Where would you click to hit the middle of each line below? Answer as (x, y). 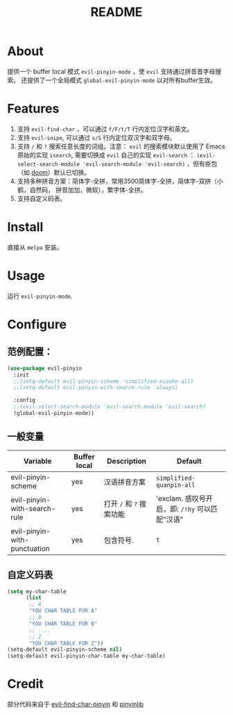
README (116, 12)
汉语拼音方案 (125, 482)
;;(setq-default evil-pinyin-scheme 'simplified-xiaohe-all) (104, 381)
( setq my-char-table (37, 591)
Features (33, 109)
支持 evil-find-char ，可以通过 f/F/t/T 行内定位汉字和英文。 (105, 129)
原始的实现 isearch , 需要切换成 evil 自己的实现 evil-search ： (106, 155)
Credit (25, 684)
